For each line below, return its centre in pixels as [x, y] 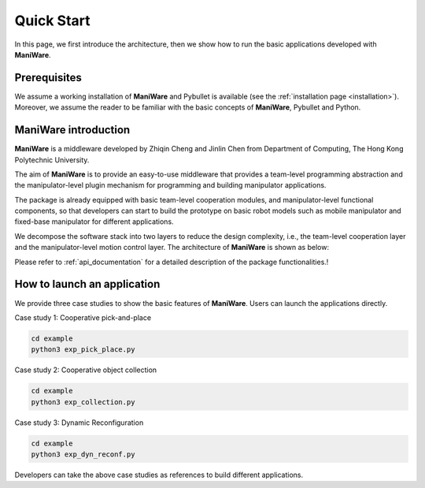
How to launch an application [87, 284]
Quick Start [52, 20]
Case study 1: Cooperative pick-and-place [83, 317]
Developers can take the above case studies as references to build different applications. [159, 475]
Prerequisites [48, 78]
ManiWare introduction [72, 130]
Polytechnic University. [52, 160]
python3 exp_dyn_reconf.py [83, 454]
